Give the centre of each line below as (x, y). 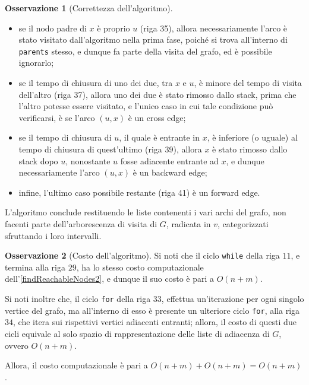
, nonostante (88, 160)
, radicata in (188, 223)
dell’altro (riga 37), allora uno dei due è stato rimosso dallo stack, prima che (157, 94)
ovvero (17, 345)
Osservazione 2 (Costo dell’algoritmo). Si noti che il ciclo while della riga (142, 255)
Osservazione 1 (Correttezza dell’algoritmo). (89, 8)
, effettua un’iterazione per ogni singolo (233, 298)
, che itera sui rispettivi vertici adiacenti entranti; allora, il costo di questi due (155, 322)
